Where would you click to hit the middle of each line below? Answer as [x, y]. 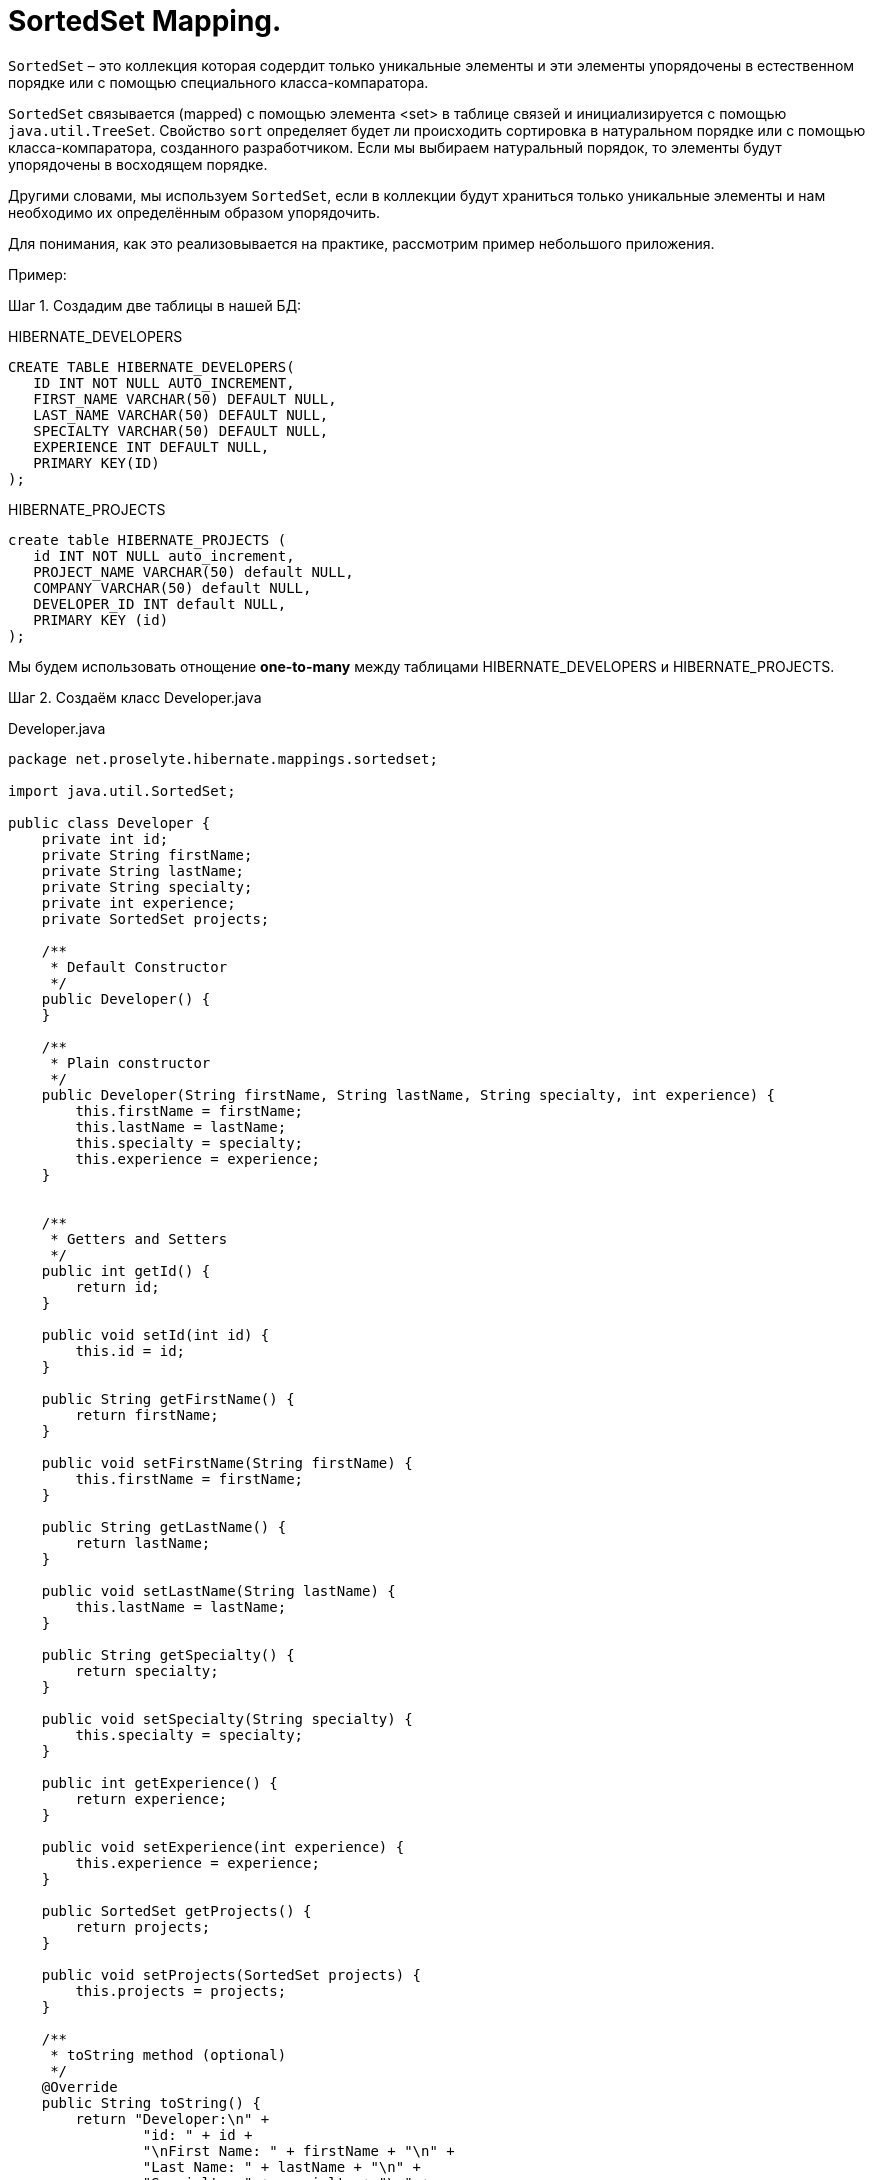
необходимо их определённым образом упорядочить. [194, 212]
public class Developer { [109, 822]
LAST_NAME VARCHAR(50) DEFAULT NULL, [181, 414]
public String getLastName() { [164, 1526]
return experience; [151, 1798]
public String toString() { [151, 2102]
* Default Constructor [139, 966]
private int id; [105, 838]
